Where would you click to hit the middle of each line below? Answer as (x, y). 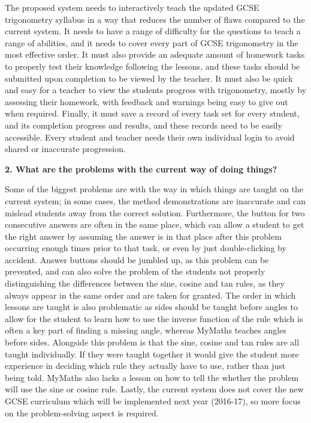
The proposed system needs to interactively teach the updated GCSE (132, 7)
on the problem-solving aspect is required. (82, 412)
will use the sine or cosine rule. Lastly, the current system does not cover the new (154, 389)
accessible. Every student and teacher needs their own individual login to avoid (150, 137)
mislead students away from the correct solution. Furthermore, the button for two (155, 212)
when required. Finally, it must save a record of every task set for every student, (152, 113)
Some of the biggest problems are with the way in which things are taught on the (154, 189)
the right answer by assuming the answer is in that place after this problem (143, 236)
